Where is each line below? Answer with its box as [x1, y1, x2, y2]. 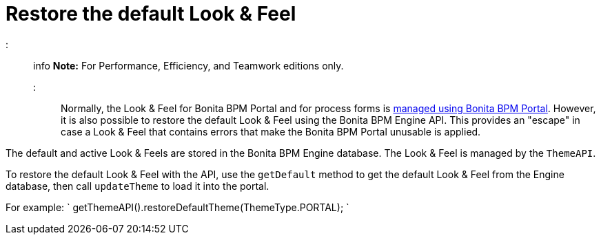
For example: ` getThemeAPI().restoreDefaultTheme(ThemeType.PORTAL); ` [6, 201, 349, 213]
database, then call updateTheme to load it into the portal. [6, 179, 269, 192]
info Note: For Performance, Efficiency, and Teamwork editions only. [33, 59, 344, 72]
